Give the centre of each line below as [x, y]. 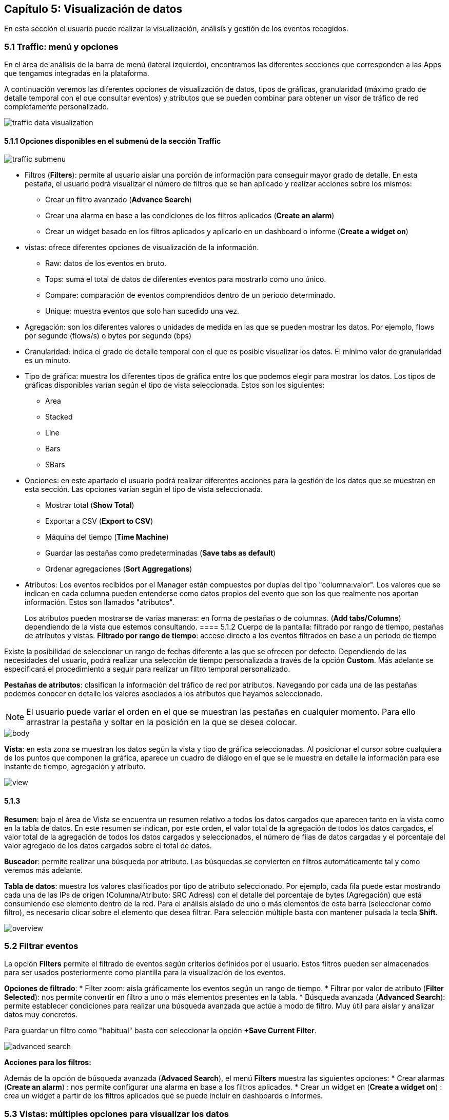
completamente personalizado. [56, 107]
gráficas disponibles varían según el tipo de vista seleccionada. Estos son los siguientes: [175, 385]
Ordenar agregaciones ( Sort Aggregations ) [119, 569]
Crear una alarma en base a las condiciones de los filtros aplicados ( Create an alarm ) [190, 216]
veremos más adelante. [44, 870]
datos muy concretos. [41, 1015]
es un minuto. [48, 360]
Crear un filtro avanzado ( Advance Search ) [119, 200]
